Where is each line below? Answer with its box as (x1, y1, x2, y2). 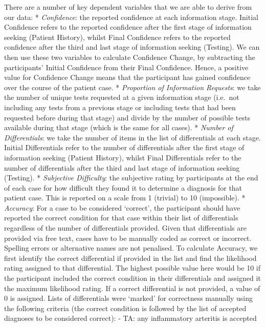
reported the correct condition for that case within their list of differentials (4, 212, 238, 223)
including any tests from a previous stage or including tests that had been (4, 101, 236, 112)
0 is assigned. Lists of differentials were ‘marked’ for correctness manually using (4, 293, 253, 303)
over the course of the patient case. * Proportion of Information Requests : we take (4, 81, 261, 92)
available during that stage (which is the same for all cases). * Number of (4, 122, 233, 133)
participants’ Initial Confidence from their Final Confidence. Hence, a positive (4, 62, 249, 72)
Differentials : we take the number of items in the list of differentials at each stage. (4, 132, 261, 142)
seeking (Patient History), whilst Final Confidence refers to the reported (4, 31, 231, 42)
